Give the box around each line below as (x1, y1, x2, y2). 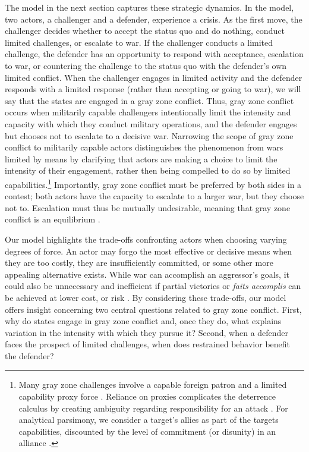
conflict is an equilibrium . (5, 213, 100, 225)
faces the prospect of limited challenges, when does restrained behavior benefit (5, 338, 291, 350)
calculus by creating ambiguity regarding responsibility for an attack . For (18, 401, 288, 414)
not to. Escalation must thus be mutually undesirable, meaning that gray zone (5, 201, 291, 214)
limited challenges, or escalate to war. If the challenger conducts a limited (5, 36, 273, 48)
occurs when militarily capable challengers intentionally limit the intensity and (5, 106, 291, 118)
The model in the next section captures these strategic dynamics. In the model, (5, 1, 294, 13)
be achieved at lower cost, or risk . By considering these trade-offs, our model (5, 291, 286, 303)
